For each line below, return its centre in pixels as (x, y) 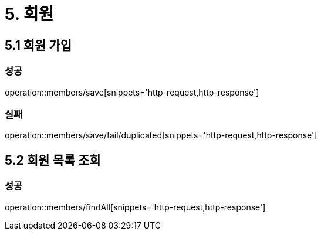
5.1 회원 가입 (38, 45)
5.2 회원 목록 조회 (53, 160)
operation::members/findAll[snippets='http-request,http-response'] (135, 207)
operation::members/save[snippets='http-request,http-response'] (132, 92)
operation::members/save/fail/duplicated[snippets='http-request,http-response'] (161, 135)
